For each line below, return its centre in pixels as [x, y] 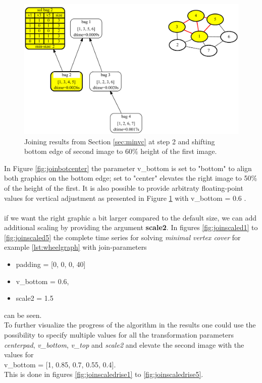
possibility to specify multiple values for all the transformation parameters [119, 335]
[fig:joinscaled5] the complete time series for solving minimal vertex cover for [122, 237]
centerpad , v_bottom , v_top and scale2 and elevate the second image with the [124, 344]
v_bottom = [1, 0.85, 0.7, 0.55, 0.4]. [60, 364]
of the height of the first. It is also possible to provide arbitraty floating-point [124, 187]
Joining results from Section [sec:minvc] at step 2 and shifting [120, 141]
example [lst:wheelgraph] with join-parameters [75, 247]
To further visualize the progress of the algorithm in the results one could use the [130, 325]
